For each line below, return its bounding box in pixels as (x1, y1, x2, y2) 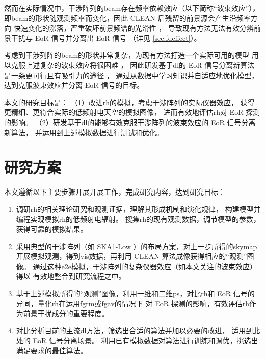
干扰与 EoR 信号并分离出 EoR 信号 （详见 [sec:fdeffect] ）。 (11, 32, 201, 43)
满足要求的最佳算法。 (16, 345, 88, 355)
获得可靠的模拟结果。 (16, 224, 88, 234)
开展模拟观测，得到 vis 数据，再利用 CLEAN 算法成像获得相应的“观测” (16, 251, 247, 261)
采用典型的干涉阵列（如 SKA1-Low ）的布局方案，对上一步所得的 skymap (16, 241, 257, 251)
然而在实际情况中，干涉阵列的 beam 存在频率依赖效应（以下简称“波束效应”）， (4, 3, 260, 13)
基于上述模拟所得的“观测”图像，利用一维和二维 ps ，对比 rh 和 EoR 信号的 (16, 288, 255, 298)
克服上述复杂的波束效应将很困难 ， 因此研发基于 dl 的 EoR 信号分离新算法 (11, 59, 255, 70)
